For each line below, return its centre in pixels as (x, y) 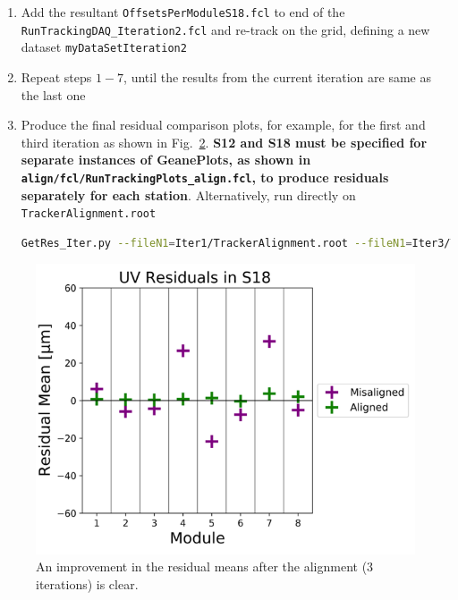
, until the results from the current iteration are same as (278, 76)
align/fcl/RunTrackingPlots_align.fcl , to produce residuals (205, 177)
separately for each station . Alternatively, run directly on (188, 194)
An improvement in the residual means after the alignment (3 (205, 566)
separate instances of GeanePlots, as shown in (166, 160)
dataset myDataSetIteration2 (104, 47)
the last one (53, 94)
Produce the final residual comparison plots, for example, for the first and (223, 125)
